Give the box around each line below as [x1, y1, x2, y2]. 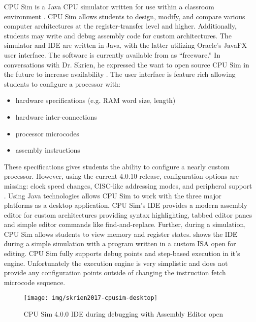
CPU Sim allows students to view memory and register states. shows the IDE [4, 228, 238, 239]
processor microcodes [15, 128, 79, 138]
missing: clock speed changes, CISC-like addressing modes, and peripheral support [4, 180, 252, 191]
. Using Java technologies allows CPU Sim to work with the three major [4, 190, 222, 200]
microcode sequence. [4, 277, 65, 287]
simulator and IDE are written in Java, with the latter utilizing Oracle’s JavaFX [4, 40, 247, 50]
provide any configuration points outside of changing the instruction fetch [4, 267, 226, 278]
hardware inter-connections [15, 111, 97, 122]
